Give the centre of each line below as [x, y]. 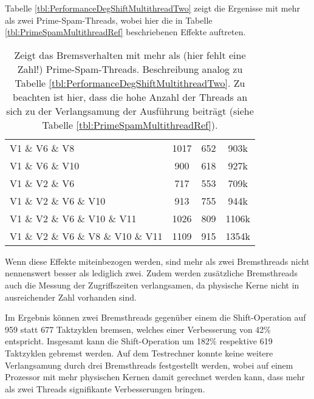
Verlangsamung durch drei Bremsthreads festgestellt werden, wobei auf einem [149, 365]
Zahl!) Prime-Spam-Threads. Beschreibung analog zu [130, 69]
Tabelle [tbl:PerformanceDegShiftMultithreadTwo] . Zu [130, 83]
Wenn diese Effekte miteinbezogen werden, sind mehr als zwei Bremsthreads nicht [157, 261]
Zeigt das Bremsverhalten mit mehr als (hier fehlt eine [130, 55]
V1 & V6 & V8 [42, 148]
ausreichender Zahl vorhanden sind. [71, 297]
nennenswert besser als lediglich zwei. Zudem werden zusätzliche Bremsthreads [151, 273]
